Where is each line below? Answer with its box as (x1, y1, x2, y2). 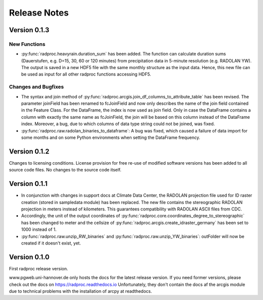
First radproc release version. (9, 265, 68, 271)
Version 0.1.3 (9, 26, 50, 34)
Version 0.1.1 (9, 180, 48, 188)
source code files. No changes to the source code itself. (9, 167, 122, 173)
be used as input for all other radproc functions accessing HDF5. (21, 71, 151, 77)
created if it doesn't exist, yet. (21, 240, 81, 246)
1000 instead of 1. (21, 226, 57, 232)
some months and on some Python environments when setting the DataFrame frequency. (21, 134, 201, 140)
